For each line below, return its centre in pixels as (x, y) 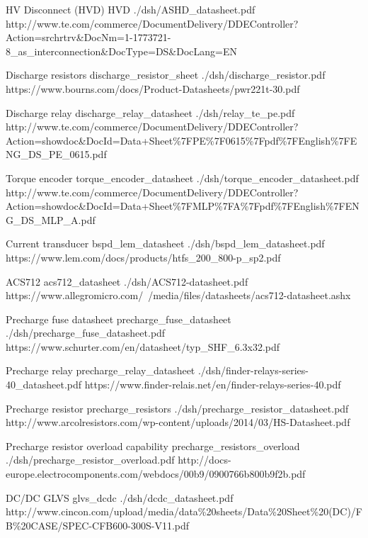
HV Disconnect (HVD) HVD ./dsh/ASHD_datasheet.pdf (131, 9)
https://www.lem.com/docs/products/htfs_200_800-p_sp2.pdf (143, 257)
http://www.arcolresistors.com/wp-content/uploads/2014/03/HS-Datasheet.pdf (178, 422)
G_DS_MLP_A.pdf (51, 219)
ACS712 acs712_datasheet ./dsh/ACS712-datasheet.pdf (127, 281)
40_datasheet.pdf (44, 385)
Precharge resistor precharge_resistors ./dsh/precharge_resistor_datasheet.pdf (177, 408)
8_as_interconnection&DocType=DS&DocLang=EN (122, 51)
